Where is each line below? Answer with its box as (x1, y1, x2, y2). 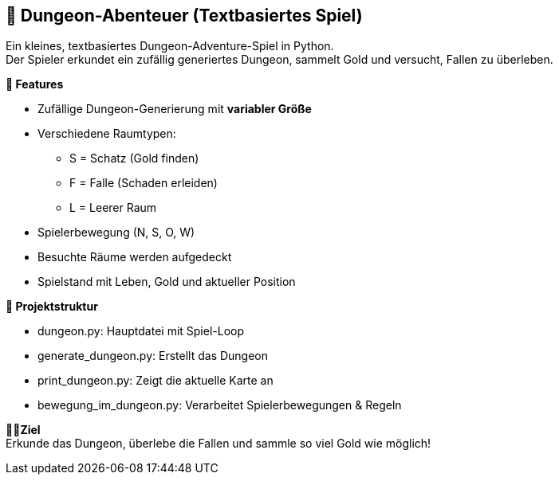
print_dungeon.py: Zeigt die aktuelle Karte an (37, 373, 274, 388)
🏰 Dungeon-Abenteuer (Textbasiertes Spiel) (6, 6, 363, 25)
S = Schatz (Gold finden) (69, 151, 199, 166)
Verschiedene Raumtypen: (37, 127, 176, 141)
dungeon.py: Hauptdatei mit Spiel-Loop (37, 324, 245, 338)
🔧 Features (6, 77, 64, 92)
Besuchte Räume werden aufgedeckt (37, 250, 232, 264)
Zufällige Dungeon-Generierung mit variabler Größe (37, 102, 312, 116)
